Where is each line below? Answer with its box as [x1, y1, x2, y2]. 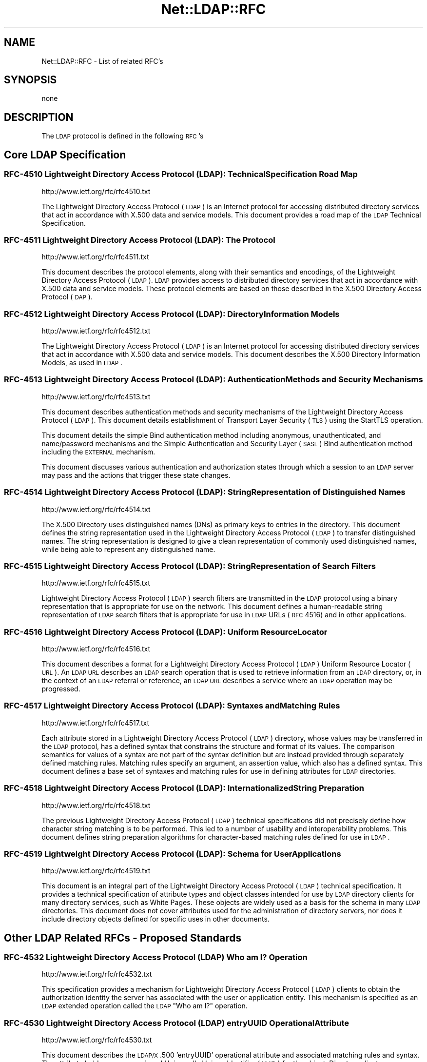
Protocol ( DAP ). [41, 293, 93, 301]
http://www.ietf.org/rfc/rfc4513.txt [41, 392, 151, 401]
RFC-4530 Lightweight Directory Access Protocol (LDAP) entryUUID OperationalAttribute [4, 1018, 349, 1028]
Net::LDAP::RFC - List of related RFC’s [41, 57, 163, 65]
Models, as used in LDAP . [41, 358, 123, 367]
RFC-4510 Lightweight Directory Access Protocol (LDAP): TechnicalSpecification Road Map [4, 169, 358, 179]
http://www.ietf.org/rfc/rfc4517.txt [41, 718, 150, 727]
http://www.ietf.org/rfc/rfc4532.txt [41, 970, 152, 979]
